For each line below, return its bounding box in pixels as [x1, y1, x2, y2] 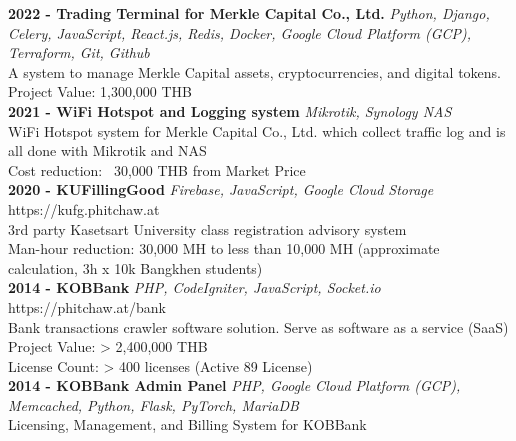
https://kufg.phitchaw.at [8, 198, 160, 219]
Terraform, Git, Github [8, 42, 150, 63]
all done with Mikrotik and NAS [8, 140, 207, 161]
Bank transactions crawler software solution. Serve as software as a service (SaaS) [8, 316, 509, 337]
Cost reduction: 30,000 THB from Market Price [8, 159, 306, 180]
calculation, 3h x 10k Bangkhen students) [8, 257, 263, 278]
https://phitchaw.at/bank [8, 296, 167, 317]
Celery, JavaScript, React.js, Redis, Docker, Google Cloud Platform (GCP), [8, 22, 472, 43]
